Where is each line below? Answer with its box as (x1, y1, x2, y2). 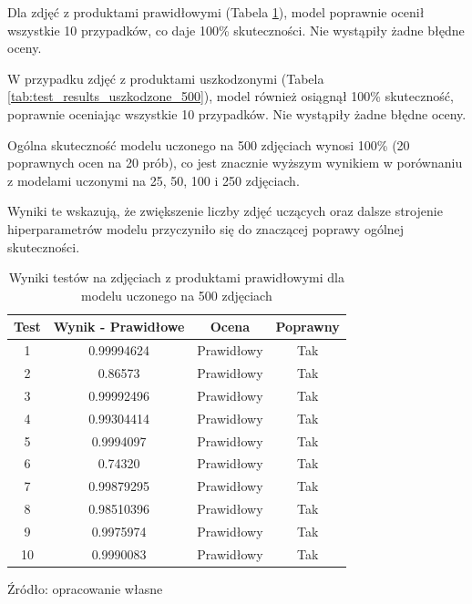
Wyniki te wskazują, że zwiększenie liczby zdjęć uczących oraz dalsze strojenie (7, 201, 443, 220)
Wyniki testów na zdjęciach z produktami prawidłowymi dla (8, 268, 344, 287)
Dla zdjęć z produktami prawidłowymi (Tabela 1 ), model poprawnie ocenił (7, 3, 425, 21)
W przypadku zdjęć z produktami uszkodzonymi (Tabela (7, 68, 324, 87)
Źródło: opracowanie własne (7, 578, 163, 598)
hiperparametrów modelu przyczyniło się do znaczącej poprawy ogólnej (7, 219, 405, 238)
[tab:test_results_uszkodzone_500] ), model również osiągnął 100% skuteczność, (7, 87, 454, 106)
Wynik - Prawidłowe (53, 317, 185, 336)
